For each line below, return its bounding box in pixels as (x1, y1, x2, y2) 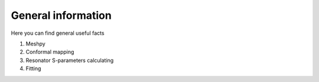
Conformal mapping (25, 48, 74, 55)
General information (11, 9, 112, 22)
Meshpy (25, 40, 45, 47)
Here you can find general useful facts (11, 29, 105, 37)
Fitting (25, 65, 41, 72)
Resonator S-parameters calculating (25, 57, 114, 64)
